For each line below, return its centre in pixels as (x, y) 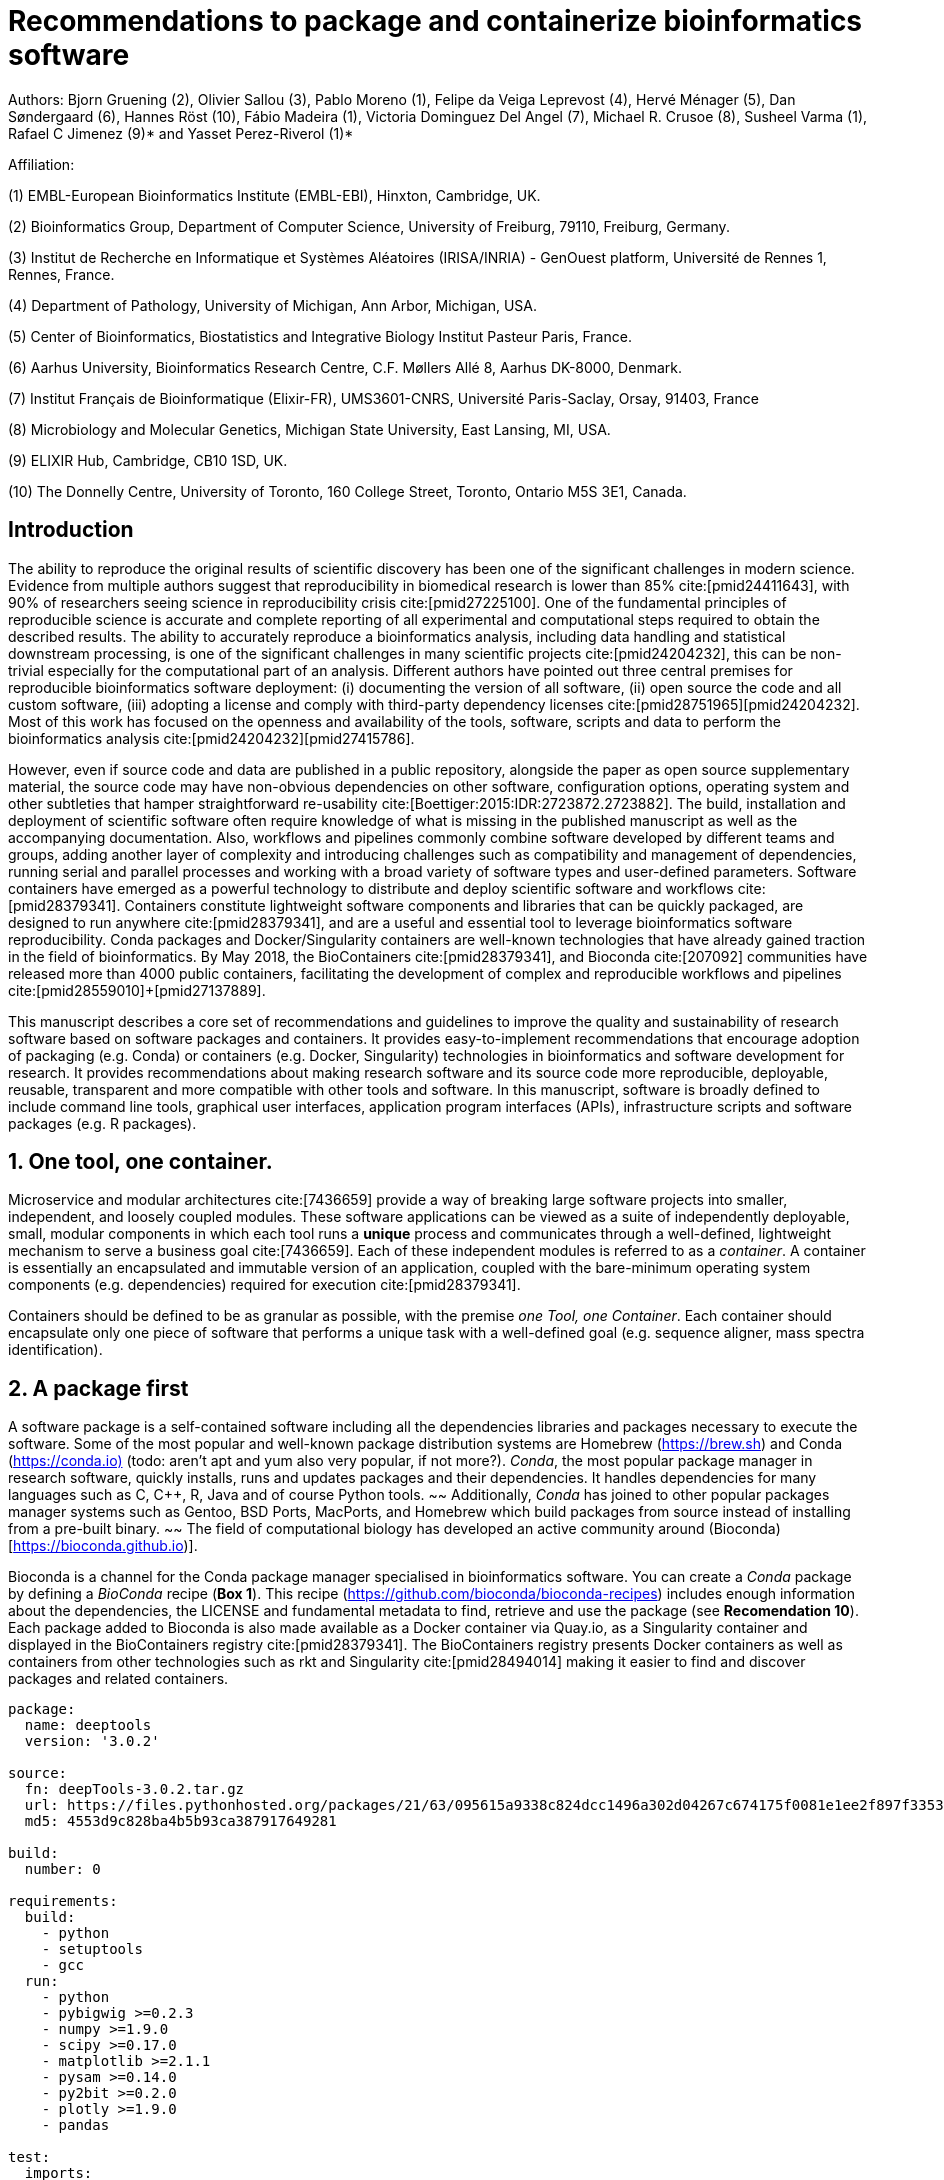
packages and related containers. (118, 1679)
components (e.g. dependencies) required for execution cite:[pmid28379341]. (264, 1285)
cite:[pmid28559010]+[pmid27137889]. (137, 990)
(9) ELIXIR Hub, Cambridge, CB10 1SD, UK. (148, 460)
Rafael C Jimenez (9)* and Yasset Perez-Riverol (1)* (181, 133)
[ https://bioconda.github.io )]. (103, 1546)
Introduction (71, 530)
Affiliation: (41, 164)
